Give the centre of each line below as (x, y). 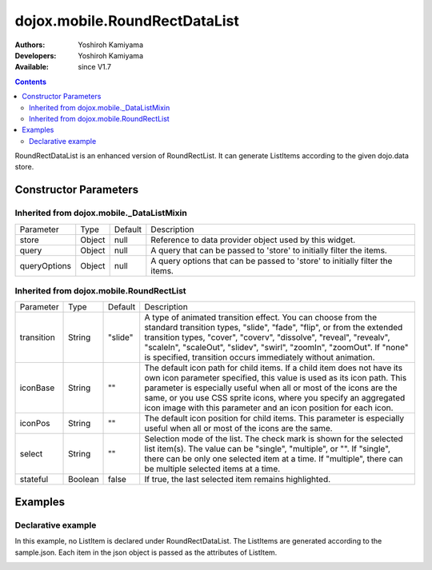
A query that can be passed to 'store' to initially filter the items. (269, 250)
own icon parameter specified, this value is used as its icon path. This (276, 378)
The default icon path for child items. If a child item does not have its (274, 368)
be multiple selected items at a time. (212, 469)
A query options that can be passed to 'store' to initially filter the (272, 261)
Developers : (36, 55)
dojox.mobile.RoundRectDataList (127, 21)
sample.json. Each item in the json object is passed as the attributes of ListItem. (146, 552)
